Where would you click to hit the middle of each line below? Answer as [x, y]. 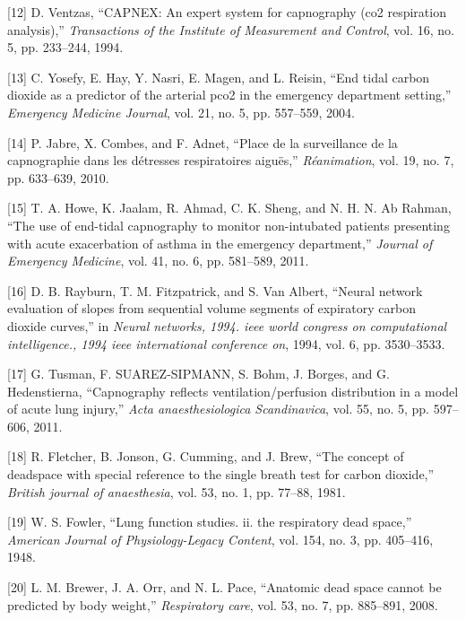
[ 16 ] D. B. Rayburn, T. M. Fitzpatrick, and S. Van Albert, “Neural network [215, 290]
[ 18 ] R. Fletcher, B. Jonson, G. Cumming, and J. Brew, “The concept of [206, 456]
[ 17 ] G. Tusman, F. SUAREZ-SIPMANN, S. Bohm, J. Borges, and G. [198, 374]
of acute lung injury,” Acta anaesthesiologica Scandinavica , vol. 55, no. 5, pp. [218, 409]
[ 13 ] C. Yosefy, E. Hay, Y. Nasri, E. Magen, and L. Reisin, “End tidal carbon [219, 77]
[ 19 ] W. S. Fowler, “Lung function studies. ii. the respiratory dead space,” [210, 522]
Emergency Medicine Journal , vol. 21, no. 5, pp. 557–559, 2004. [181, 112]
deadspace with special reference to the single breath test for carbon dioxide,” [221, 474]
